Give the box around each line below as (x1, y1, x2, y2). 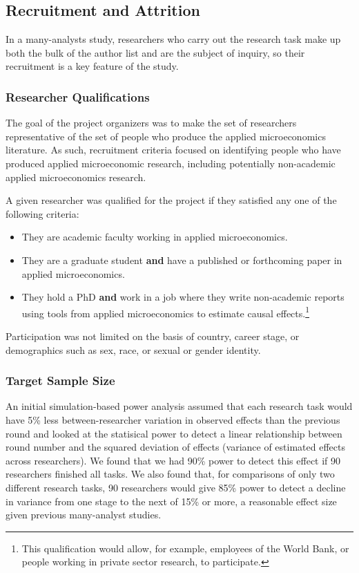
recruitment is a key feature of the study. (6, 59, 179, 73)
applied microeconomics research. (6, 169, 146, 184)
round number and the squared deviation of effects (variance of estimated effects (6, 440, 345, 454)
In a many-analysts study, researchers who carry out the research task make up (6, 32, 341, 46)
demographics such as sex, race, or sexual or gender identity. (6, 342, 261, 357)
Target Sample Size (6, 372, 115, 389)
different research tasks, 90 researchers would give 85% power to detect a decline (6, 480, 346, 494)
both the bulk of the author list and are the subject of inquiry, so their (6, 45, 305, 59)
